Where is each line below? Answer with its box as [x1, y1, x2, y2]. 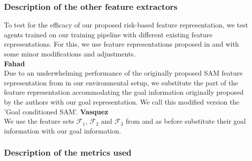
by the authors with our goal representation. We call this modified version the [4, 96, 240, 107]
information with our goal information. [4, 125, 121, 135]
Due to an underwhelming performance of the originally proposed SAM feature [4, 68, 243, 78]
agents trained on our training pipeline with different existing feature [4, 29, 213, 39]
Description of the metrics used [4, 146, 132, 159]
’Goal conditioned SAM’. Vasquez [4, 106, 108, 116]
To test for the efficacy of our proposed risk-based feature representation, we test [4, 20, 248, 30]
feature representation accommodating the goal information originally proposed [4, 87, 244, 97]
